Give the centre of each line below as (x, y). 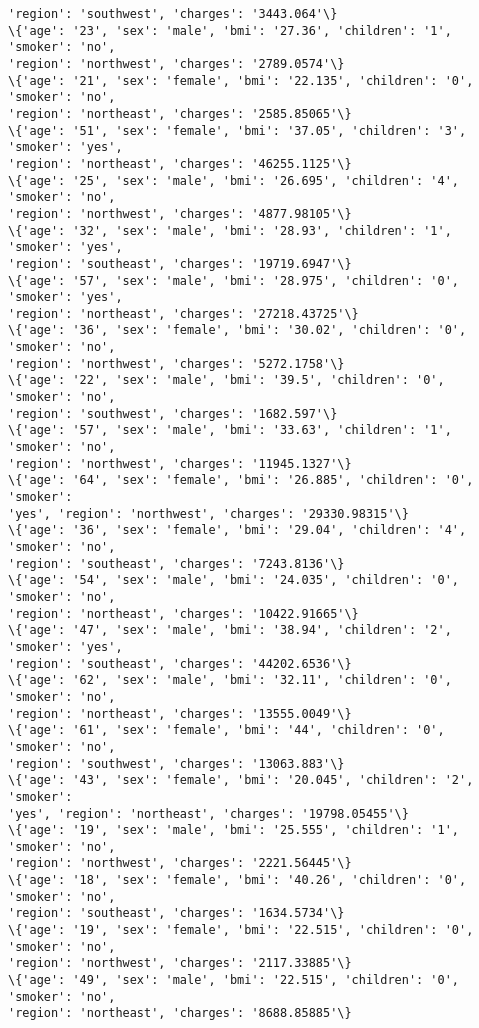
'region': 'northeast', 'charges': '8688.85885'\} (180, 1013)
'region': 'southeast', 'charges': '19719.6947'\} (180, 263)
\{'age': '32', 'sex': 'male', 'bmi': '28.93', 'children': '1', (230, 230)
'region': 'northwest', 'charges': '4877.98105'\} (180, 213)
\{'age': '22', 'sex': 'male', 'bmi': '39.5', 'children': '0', (226, 380)
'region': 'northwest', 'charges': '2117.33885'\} (180, 963)
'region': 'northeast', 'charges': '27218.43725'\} (183, 313)
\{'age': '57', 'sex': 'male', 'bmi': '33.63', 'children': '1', (230, 430)
